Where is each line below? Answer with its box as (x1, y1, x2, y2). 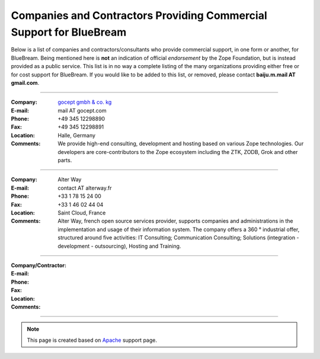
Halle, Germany (57, 132, 96, 139)
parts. (57, 157, 72, 164)
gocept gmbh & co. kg (57, 98, 112, 106)
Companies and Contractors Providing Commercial (11, 9, 267, 22)
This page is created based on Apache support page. (27, 336, 157, 344)
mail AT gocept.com (57, 107, 107, 114)
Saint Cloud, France (57, 209, 106, 216)
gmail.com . (11, 79, 40, 86)
